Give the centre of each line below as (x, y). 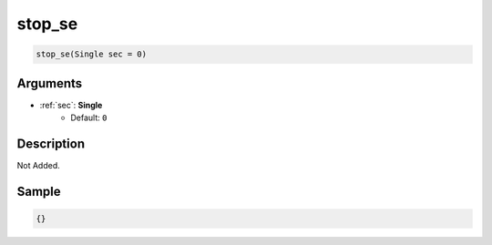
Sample (39, 191)
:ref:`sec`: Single (71, 105)
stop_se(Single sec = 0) (92, 54)
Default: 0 (89, 117)
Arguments (50, 83)
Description (51, 143)
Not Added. (39, 165)
